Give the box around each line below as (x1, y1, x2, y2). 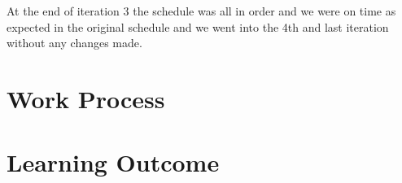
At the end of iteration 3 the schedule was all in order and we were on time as (7, 2, 396, 19)
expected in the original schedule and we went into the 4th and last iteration (7, 18, 389, 35)
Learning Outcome (7, 146, 220, 179)
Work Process (7, 81, 165, 115)
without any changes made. (7, 34, 142, 51)
